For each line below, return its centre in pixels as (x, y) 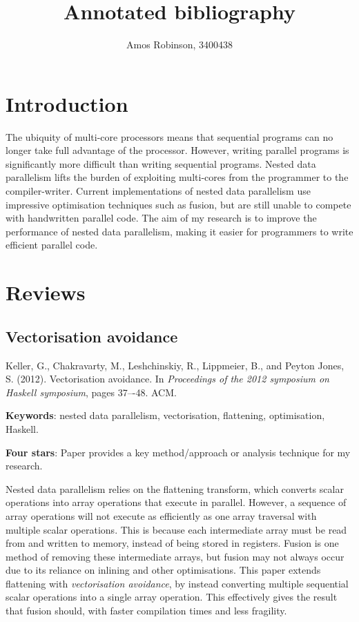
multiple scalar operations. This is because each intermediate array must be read (176, 529)
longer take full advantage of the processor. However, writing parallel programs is (177, 150)
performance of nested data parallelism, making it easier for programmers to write (179, 231)
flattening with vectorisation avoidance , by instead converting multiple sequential (177, 583)
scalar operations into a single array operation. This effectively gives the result (172, 597)
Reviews (46, 292)
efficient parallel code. (52, 245)
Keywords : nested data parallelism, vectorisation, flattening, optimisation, (165, 415)
